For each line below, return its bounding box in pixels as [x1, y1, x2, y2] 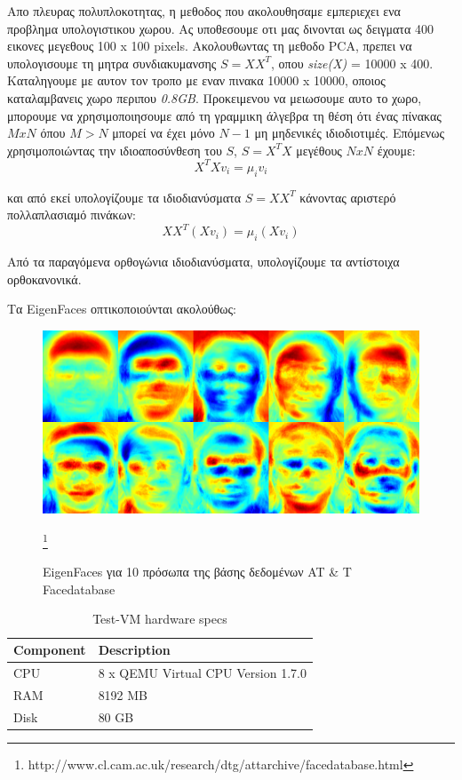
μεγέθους [296, 140, 342, 159]
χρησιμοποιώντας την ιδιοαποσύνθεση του [7, 140, 222, 159]
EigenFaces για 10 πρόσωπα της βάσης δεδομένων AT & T [43, 562, 352, 581]
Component [13, 641, 86, 658]
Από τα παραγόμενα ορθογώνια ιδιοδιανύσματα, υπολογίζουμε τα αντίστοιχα [7, 252, 400, 271]
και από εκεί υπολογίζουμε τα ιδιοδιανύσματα [7, 187, 242, 206]
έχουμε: [377, 140, 416, 159]
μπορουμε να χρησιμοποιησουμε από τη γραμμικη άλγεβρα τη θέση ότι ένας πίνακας [7, 106, 442, 124]
